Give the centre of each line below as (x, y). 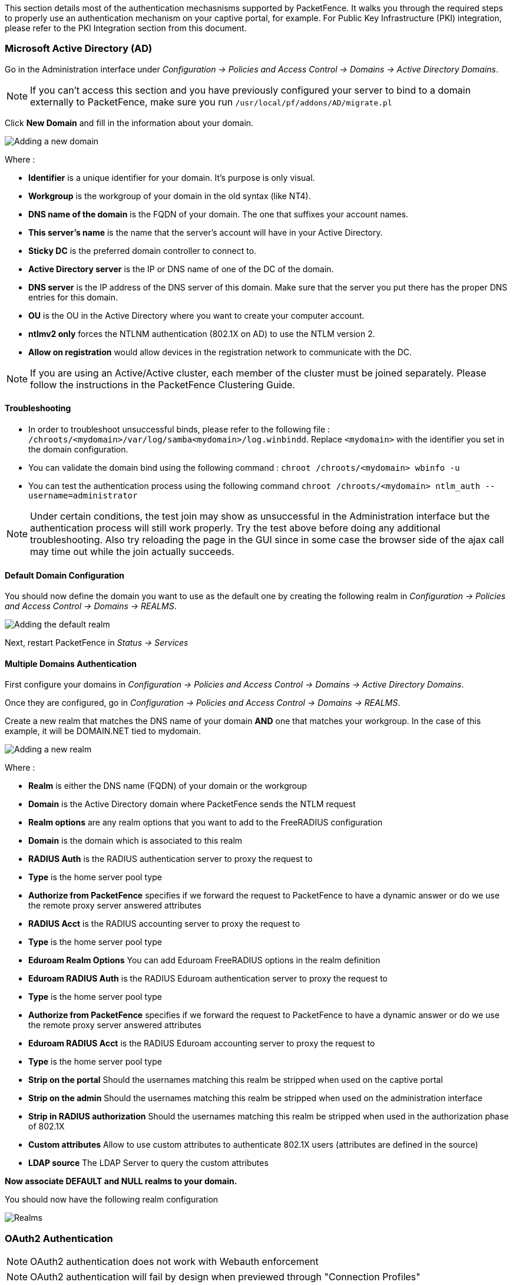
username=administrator (83, 495)
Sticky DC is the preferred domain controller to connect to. (143, 250)
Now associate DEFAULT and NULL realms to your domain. (121, 1181)
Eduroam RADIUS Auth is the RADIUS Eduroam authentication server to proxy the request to (208, 979)
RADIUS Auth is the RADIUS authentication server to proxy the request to (171, 859)
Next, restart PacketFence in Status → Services (97, 643)
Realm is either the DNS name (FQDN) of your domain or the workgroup (168, 786)
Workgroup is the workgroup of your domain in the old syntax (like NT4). (170, 196)
